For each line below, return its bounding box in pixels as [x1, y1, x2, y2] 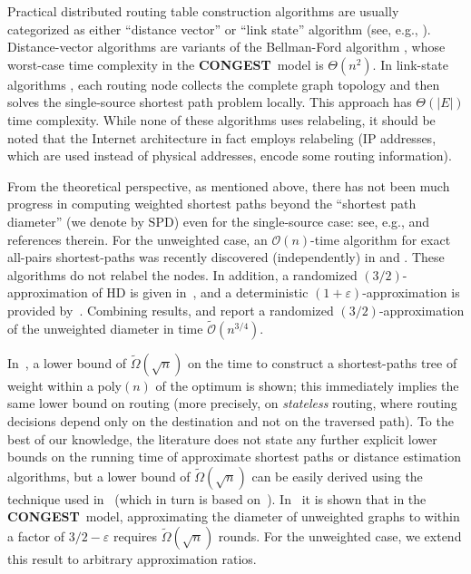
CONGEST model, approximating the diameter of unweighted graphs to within [7, 507, 460, 526]
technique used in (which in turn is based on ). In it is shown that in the [7, 489, 427, 508]
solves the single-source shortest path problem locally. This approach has [7, 92, 412, 112]
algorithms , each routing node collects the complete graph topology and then [7, 74, 440, 93]
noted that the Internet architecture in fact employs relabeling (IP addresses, [7, 128, 437, 147]
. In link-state [372, 54, 448, 73]
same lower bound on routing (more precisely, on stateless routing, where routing [7, 394, 457, 413]
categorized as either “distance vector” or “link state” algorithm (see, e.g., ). [7, 19, 431, 38]
